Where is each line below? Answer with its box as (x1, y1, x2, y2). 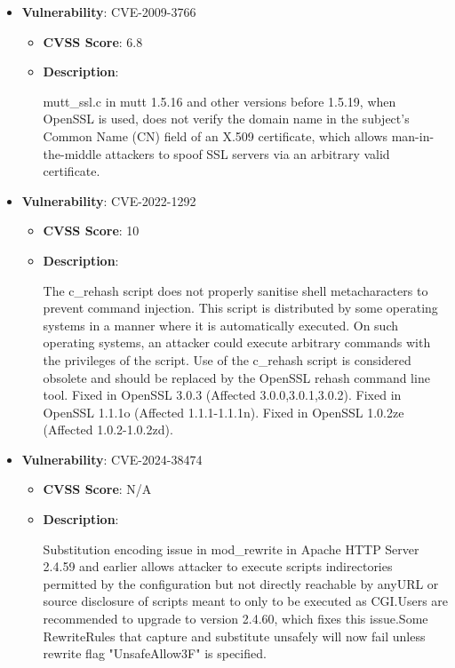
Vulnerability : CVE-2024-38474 (21, 449, 203, 468)
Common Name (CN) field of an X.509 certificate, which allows (43, 126, 388, 145)
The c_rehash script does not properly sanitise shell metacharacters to (43, 281, 428, 299)
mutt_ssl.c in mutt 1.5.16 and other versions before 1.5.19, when (43, 91, 396, 110)
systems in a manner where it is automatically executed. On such (43, 315, 399, 334)
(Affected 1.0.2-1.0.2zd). (43, 420, 173, 439)
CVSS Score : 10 (43, 221, 140, 240)
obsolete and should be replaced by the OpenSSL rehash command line (43, 368, 430, 386)
